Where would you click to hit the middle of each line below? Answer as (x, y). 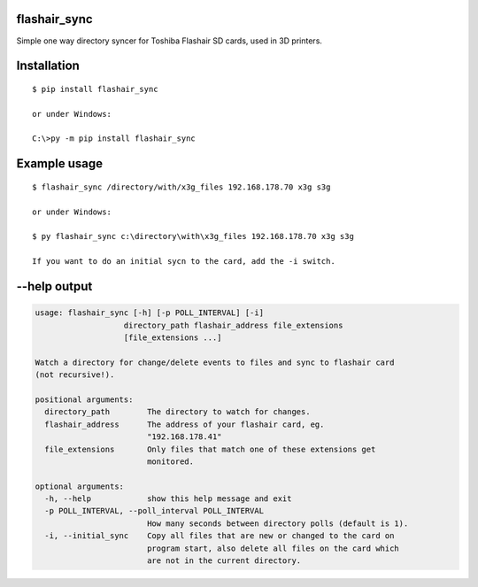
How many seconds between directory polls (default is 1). (278, 523)
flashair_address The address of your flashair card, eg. (185, 424)
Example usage (60, 164)
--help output (54, 286)
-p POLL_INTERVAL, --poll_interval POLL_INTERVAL (154, 511)
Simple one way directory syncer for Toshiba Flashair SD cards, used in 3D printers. (170, 41)
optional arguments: (79, 486)
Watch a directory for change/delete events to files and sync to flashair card (215, 362)
